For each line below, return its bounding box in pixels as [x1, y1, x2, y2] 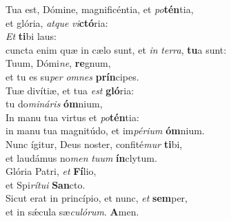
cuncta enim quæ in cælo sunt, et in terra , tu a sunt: [6, 42, 227, 56]
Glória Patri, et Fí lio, [6, 164, 97, 178]
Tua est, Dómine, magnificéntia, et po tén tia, [6, 2, 194, 16]
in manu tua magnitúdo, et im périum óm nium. [6, 123, 205, 138]
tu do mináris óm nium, [6, 96, 103, 111]
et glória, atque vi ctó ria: [6, 15, 108, 30]
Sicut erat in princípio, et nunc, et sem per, [6, 191, 188, 205]
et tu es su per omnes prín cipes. [6, 69, 139, 83]
